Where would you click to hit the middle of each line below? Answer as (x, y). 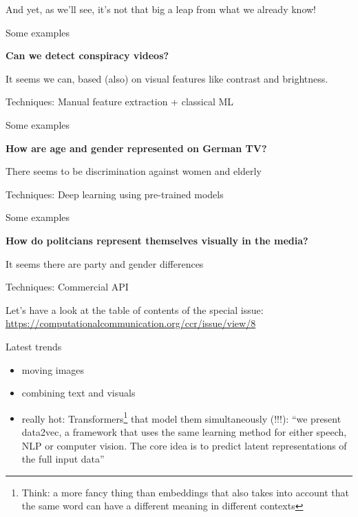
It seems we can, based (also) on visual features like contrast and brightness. (167, 78)
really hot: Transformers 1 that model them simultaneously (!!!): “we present (181, 417)
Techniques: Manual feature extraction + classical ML (120, 102)
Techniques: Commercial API (67, 287)
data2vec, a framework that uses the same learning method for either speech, (184, 431)
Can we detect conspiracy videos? (87, 55)
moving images (53, 369)
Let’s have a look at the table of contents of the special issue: (135, 309)
